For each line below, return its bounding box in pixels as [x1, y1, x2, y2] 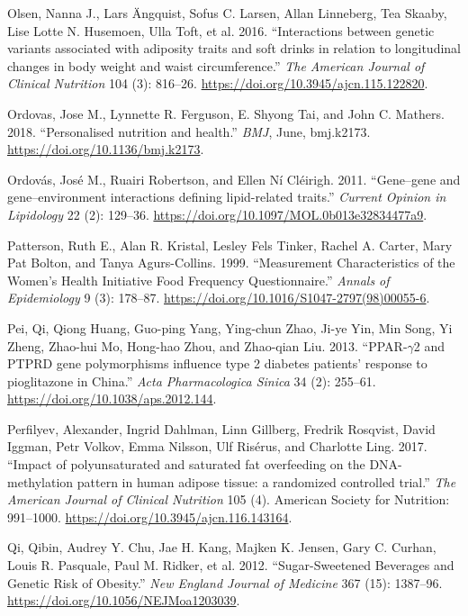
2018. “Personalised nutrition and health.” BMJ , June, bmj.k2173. [7, 122, 371, 140]
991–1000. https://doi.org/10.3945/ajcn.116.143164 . [7, 507, 292, 526]
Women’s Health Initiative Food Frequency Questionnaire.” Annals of [7, 270, 390, 289]
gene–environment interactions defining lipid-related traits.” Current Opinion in [7, 187, 446, 206]
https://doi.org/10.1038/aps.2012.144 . [7, 389, 217, 408]
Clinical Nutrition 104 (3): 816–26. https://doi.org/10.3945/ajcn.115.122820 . [7, 74, 428, 93]
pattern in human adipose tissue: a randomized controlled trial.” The [76, 472, 456, 491]
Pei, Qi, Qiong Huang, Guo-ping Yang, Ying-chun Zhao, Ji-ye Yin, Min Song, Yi [7, 318, 453, 337]
